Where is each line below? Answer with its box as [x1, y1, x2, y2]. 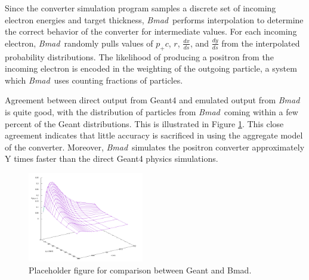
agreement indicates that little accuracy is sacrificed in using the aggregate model [5, 129, 303, 141]
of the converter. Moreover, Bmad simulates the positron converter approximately [5, 140, 305, 153]
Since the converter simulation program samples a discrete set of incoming [5, 2, 276, 14]
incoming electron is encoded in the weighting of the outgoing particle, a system [5, 62, 297, 75]
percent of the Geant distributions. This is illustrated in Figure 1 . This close [5, 117, 284, 130]
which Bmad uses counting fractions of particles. [5, 73, 183, 86]
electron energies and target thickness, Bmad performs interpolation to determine [5, 13, 304, 26]
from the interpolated [221, 36, 300, 49]
